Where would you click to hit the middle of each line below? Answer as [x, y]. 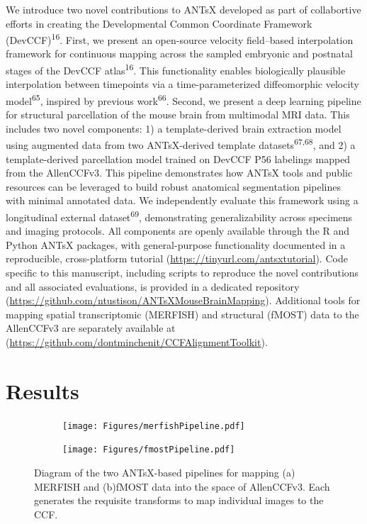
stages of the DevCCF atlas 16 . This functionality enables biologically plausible [176, 69]
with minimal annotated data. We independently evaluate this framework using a [182, 200]
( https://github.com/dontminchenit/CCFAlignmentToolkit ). [137, 341]
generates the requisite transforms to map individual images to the [179, 500]
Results [43, 390]
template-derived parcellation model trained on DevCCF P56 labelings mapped [178, 158]
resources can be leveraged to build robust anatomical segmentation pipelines [174, 186]
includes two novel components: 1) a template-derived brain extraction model [174, 128]
